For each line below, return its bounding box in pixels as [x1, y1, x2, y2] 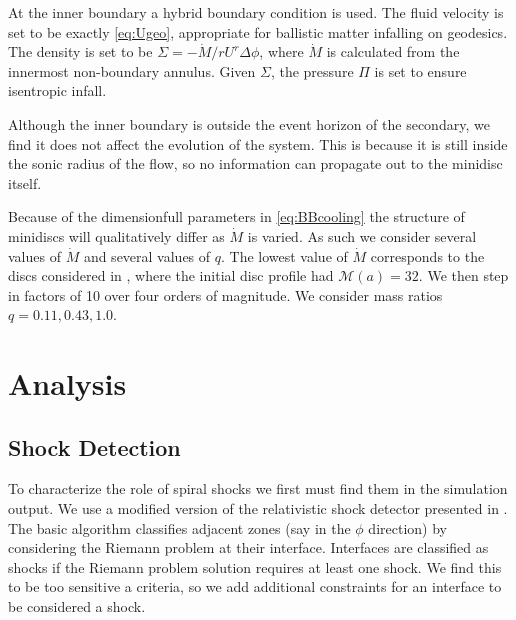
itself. [8, 172, 42, 193]
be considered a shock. [8, 596, 146, 617]
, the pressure [270, 60, 354, 81]
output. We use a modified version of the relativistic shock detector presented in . [8, 498, 508, 519]
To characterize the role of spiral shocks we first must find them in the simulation [8, 478, 508, 499]
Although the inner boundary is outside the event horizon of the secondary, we [8, 113, 490, 134]
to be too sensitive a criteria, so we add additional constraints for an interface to [8, 576, 502, 597]
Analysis [8, 363, 127, 404]
